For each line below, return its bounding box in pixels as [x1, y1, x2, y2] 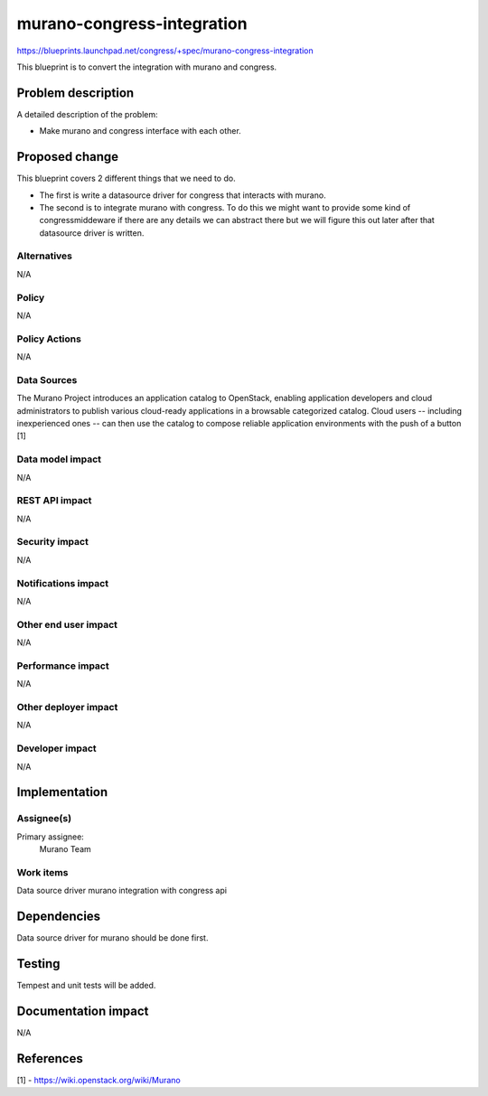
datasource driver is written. [39, 227, 145, 239]
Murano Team [39, 844, 92, 855]
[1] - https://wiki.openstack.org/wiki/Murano [16, 1074, 181, 1085]
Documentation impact [16, 1003, 149, 1018]
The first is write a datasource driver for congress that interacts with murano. [39, 190, 326, 201]
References [16, 1051, 83, 1066]
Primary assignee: [16, 831, 85, 842]
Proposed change [16, 149, 119, 164]
